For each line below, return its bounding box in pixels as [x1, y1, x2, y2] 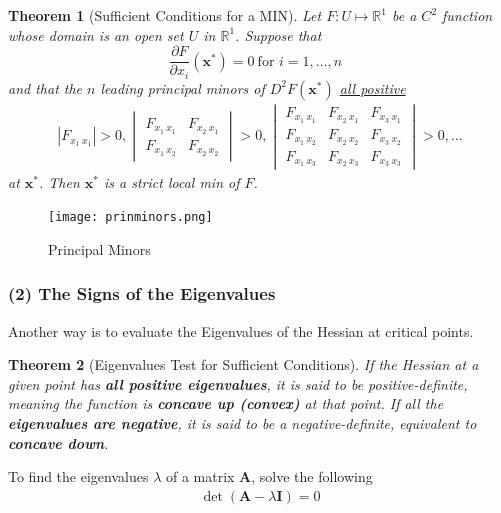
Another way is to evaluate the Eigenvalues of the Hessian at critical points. [8, 320, 474, 341]
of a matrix [165, 466, 235, 487]
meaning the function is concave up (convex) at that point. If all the [8, 393, 444, 414]
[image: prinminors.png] [48, 210, 213, 225]
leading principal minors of [100, 77, 265, 98]
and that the [8, 77, 83, 98]
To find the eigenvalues [8, 466, 149, 487]
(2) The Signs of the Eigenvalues [8, 281, 276, 306]
